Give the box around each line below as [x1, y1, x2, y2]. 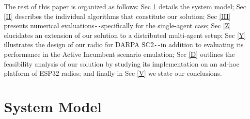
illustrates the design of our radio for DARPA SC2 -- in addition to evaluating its [4, 39, 244, 50]
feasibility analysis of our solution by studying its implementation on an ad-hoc [4, 58, 239, 68]
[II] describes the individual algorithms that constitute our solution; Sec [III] [4, 11, 231, 21]
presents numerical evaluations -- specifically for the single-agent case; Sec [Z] [4, 20, 231, 31]
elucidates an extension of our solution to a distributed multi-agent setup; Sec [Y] [4, 30, 246, 40]
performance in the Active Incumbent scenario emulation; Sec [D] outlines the [4, 49, 235, 59]
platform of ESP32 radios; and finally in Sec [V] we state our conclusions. [4, 68, 222, 78]
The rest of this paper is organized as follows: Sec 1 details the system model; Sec [4, 1, 247, 11]
